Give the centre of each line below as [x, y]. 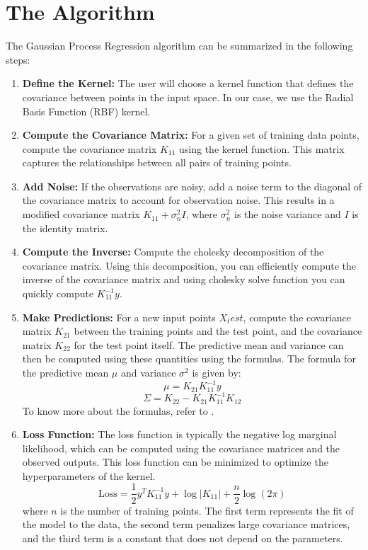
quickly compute [58, 293]
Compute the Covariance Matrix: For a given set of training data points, [191, 135]
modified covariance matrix [81, 214]
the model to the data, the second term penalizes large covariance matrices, [186, 524]
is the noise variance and [288, 214]
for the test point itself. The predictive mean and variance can [209, 344]
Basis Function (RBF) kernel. [86, 111]
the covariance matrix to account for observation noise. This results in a [178, 200]
